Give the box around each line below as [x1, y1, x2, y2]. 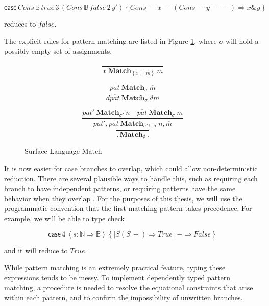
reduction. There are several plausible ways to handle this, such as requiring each [4, 173, 258, 183]
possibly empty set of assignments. [4, 45, 112, 56]
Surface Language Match [25, 146, 102, 156]
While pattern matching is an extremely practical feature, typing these [4, 262, 226, 273]
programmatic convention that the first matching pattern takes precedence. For [4, 203, 252, 214]
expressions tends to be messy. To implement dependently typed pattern [4, 272, 231, 283]
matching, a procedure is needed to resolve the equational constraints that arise [4, 282, 253, 293]
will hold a [226, 35, 259, 46]
